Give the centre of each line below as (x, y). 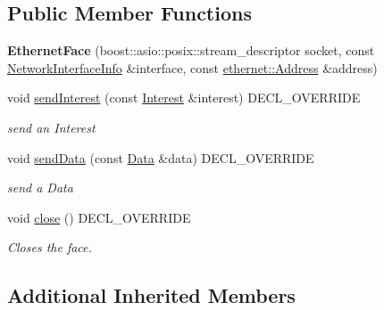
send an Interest (51, 127)
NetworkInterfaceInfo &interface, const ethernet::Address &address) (192, 67)
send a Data (40, 188)
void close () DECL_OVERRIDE (99, 217)
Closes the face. (50, 247)
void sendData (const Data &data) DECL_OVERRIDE (161, 157)
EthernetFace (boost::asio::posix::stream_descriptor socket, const (191, 50)
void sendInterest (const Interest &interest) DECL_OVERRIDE (184, 98)
